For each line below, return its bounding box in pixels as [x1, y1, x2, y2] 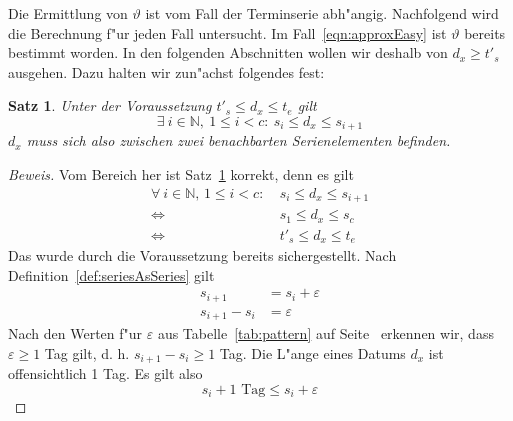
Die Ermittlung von [8, 3, 128, 23]
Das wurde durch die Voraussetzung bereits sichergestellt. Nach [8, 245, 397, 266]
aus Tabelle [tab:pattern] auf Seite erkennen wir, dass [157, 323, 494, 344]
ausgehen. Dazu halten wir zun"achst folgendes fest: [8, 61, 325, 82]
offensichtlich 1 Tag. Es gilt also [8, 363, 203, 384]
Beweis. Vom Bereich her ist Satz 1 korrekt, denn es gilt [8, 164, 354, 185]
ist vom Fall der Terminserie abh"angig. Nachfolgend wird [145, 3, 499, 23]
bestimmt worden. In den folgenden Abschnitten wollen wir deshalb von [8, 42, 448, 63]
